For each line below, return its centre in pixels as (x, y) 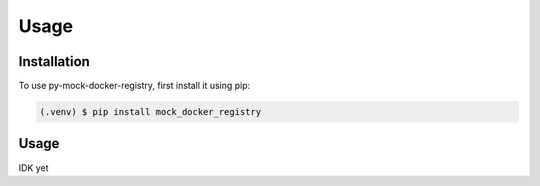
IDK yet (33, 167)
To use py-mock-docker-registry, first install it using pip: (134, 86)
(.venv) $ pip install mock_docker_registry (150, 112)
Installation (54, 61)
